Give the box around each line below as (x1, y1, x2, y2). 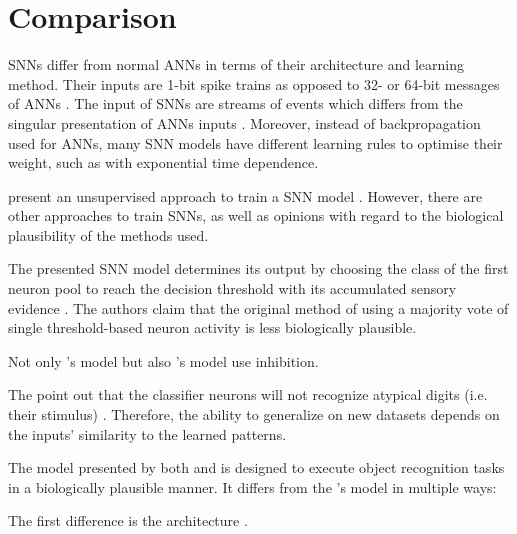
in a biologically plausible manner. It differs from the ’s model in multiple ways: (8, 476, 497, 497)
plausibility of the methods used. (8, 224, 209, 245)
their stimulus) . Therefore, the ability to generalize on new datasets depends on (8, 404, 500, 425)
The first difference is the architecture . (8, 510, 248, 531)
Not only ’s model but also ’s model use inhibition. (8, 350, 319, 371)
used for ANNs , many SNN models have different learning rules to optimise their (8, 132, 503, 153)
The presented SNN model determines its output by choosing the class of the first (8, 258, 509, 279)
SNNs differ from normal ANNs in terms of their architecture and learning (8, 54, 464, 75)
